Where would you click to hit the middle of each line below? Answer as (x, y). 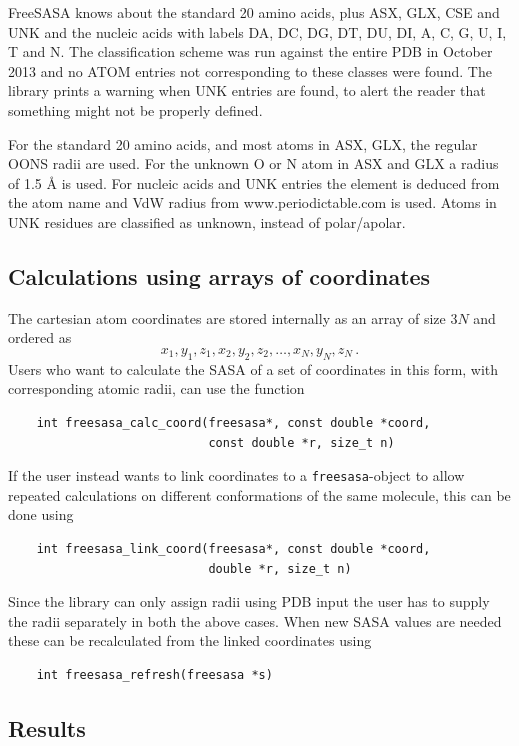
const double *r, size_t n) (301, 442)
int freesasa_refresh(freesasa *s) (154, 674)
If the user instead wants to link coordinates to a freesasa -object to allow (236, 475)
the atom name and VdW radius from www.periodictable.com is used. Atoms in (252, 202)
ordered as (40, 337)
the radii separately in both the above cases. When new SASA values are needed (255, 620)
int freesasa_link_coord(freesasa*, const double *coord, (233, 548)
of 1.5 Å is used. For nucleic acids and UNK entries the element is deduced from (254, 182)
